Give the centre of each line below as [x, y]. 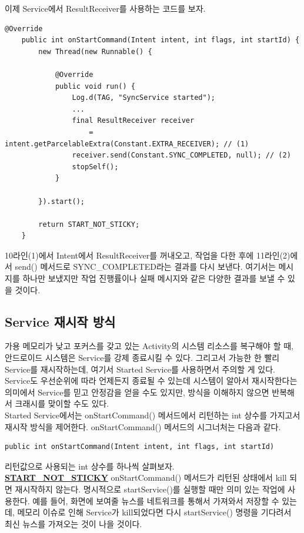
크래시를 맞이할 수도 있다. [62, 403]
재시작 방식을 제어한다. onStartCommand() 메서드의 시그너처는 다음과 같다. [143, 426]
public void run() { [95, 86]
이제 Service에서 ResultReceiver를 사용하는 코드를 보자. [105, 8]
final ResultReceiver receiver [133, 121]
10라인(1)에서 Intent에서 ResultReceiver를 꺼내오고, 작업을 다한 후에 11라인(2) [148, 255]
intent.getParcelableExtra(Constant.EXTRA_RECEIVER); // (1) [127, 144]
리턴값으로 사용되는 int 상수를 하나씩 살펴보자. [90, 466]
